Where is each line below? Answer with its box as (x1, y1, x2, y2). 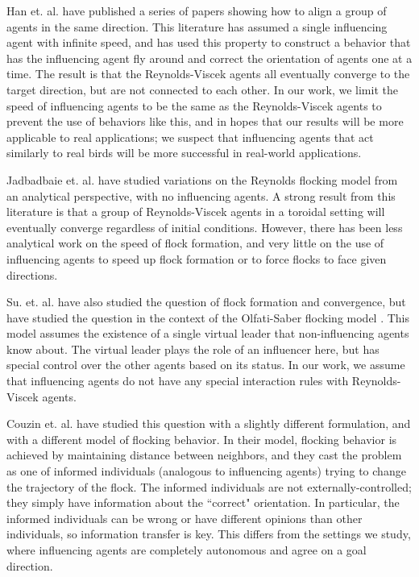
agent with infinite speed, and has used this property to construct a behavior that (6, 34, 411, 51)
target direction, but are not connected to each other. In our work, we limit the (6, 81, 398, 98)
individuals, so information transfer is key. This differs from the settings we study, (6, 525, 411, 542)
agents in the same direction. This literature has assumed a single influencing (6, 18, 388, 35)
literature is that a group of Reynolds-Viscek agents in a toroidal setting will (6, 203, 385, 220)
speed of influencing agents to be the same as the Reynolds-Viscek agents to (6, 97, 382, 114)
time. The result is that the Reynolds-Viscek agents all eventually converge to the (6, 65, 410, 82)
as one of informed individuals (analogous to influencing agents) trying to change (6, 463, 406, 479)
